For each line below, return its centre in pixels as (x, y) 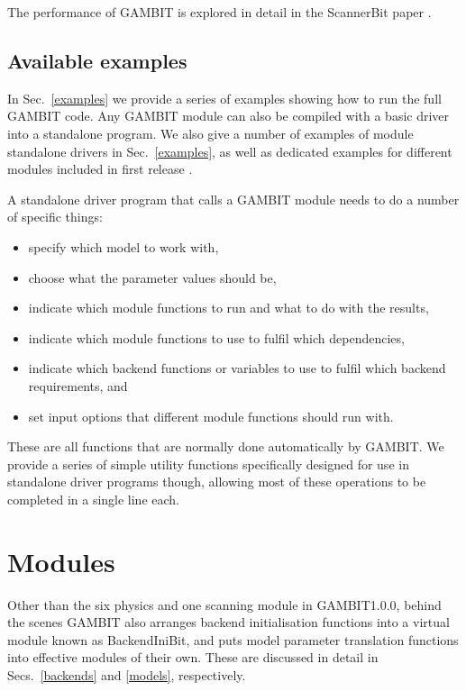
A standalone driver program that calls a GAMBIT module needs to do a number (233, 199)
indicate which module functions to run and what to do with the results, (228, 308)
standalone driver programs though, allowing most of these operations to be (217, 482)
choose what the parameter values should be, (152, 277)
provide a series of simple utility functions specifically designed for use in (208, 464)
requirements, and (78, 385)
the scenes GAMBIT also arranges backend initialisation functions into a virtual (228, 622)
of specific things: (55, 217)
